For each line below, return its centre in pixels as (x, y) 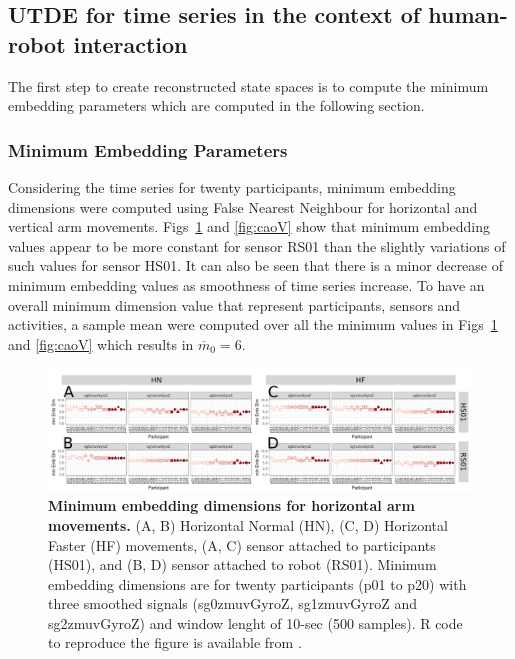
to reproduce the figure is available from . (175, 642)
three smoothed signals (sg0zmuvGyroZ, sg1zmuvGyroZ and (232, 603)
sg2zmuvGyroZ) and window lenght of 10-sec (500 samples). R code (255, 622)
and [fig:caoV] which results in (101, 343)
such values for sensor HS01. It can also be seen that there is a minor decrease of (256, 265)
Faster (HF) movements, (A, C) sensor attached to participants (242, 544)
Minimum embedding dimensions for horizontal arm (231, 505)
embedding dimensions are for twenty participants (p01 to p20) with (257, 583)
